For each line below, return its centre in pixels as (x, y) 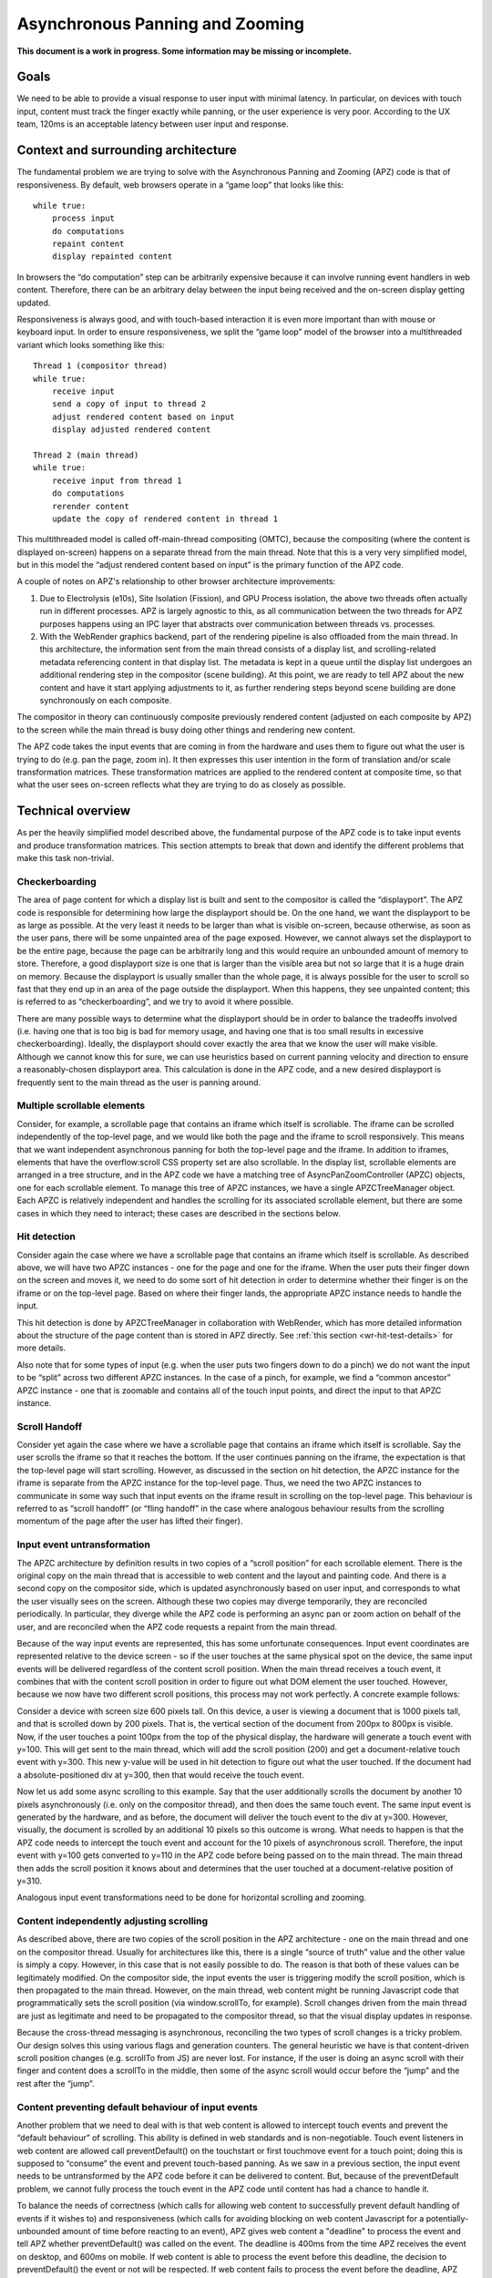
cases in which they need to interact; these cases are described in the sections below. (179, 1213)
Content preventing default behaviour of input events (138, 2107)
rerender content (90, 506)
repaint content (88, 244)
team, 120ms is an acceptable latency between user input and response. (153, 124)
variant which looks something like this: (91, 344)
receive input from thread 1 (117, 480)
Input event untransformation (83, 1544)
